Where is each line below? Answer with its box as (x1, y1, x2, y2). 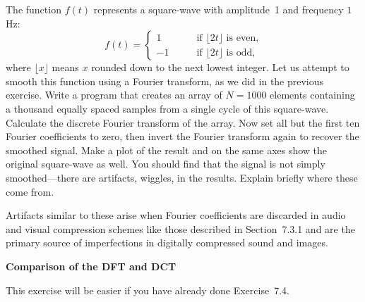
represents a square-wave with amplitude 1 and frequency (93, 2, 344, 16)
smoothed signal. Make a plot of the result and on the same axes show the (6, 142, 328, 157)
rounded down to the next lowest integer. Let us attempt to (91, 60, 349, 75)
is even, (226, 32, 259, 43)
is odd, (226, 47, 256, 58)
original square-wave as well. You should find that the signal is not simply (6, 156, 325, 171)
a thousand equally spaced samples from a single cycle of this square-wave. (6, 101, 329, 115)
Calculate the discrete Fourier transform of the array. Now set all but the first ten (6, 115, 360, 130)
